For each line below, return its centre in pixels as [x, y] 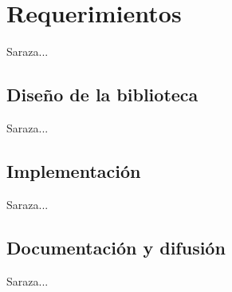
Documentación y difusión [116, 247]
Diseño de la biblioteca [102, 95]
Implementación [74, 170]
